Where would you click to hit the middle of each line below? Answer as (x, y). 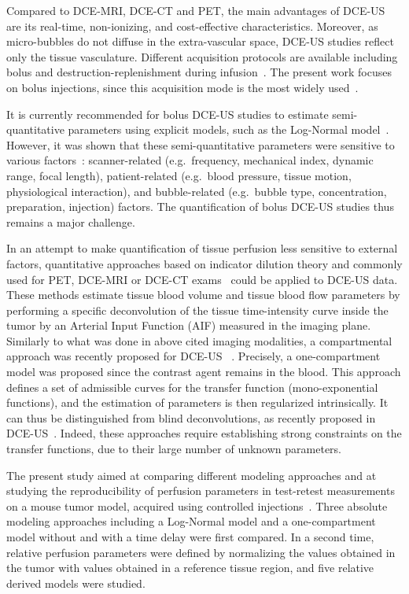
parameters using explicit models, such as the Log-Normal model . (228, 129)
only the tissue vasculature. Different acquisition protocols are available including (202, 56)
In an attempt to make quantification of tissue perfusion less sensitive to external (202, 248)
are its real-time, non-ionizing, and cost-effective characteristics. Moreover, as (192, 26)
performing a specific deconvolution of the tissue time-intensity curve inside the (197, 310)
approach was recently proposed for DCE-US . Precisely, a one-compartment (193, 356)
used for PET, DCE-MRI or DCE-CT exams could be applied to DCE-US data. (202, 279)
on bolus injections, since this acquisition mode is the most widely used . (182, 87)
